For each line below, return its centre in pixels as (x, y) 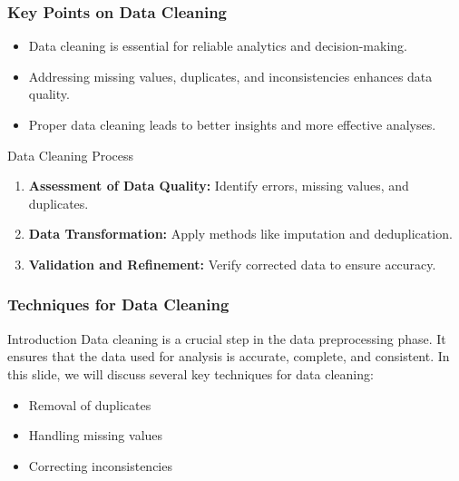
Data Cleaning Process (71, 155)
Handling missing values (96, 435)
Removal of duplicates (90, 404)
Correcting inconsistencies (100, 465)
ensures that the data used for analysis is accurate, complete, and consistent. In (229, 356)
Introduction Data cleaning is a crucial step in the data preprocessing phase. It (227, 338)
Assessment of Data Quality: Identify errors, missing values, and (219, 186)
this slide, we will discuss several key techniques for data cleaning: (190, 373)
